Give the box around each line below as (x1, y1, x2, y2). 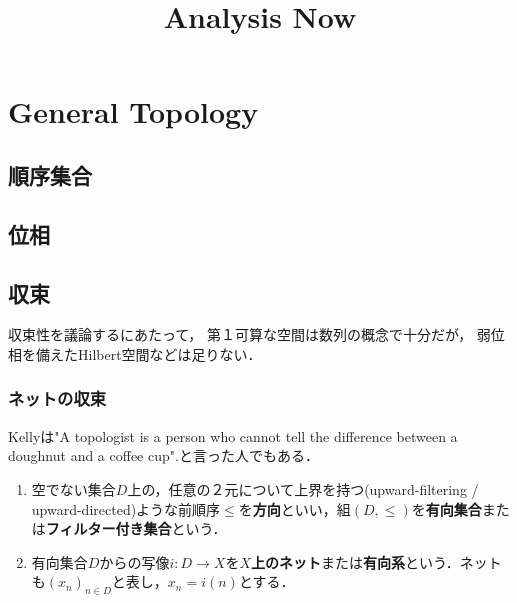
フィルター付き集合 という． (45, 518, 227, 539)
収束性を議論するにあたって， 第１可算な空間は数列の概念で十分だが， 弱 (8, 324, 491, 345)
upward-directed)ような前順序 (31, 498, 221, 519)
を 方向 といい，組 (238, 498, 351, 519)
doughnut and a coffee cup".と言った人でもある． (8, 445, 319, 466)
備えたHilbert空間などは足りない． (35, 343, 262, 364)
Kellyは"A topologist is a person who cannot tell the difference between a (8, 425, 458, 446)
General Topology (8, 91, 259, 132)
